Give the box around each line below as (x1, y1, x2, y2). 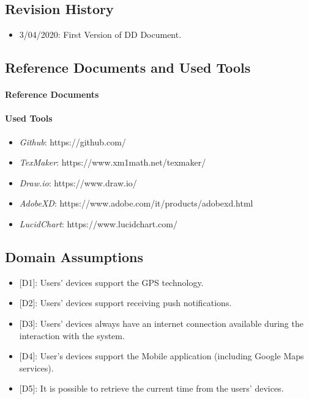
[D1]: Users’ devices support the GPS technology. (19, 276, 204, 288)
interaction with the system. (19, 329, 125, 342)
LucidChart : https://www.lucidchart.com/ (19, 217, 178, 230)
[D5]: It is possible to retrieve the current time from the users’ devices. (19, 382, 284, 395)
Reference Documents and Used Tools (5, 58, 251, 77)
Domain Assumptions (5, 247, 144, 266)
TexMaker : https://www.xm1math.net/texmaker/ (19, 156, 206, 169)
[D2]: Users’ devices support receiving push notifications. (19, 296, 232, 309)
